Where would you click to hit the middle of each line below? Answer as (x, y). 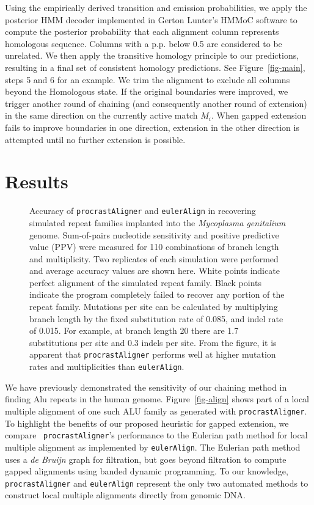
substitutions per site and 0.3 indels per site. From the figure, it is (153, 342)
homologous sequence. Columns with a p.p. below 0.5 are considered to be (144, 43)
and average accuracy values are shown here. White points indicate (155, 271)
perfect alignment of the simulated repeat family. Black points (145, 282)
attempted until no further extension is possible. (95, 139)
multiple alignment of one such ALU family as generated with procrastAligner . (156, 411)
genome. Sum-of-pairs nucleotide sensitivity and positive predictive (154, 234)
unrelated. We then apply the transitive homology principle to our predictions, (152, 55)
